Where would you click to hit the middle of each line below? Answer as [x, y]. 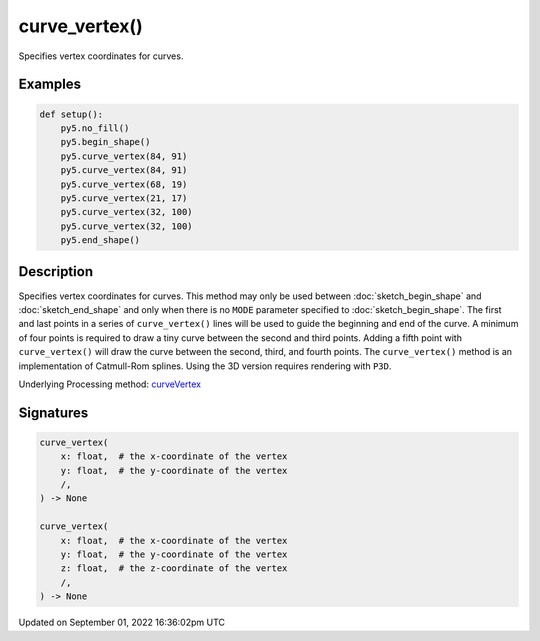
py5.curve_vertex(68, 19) [124, 184]
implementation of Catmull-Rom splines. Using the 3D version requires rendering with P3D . [205, 366]
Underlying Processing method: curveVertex [110, 384]
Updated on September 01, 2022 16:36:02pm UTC [121, 622]
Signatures [53, 412]
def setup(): [71, 114]
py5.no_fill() [95, 128]
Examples [50, 84]
